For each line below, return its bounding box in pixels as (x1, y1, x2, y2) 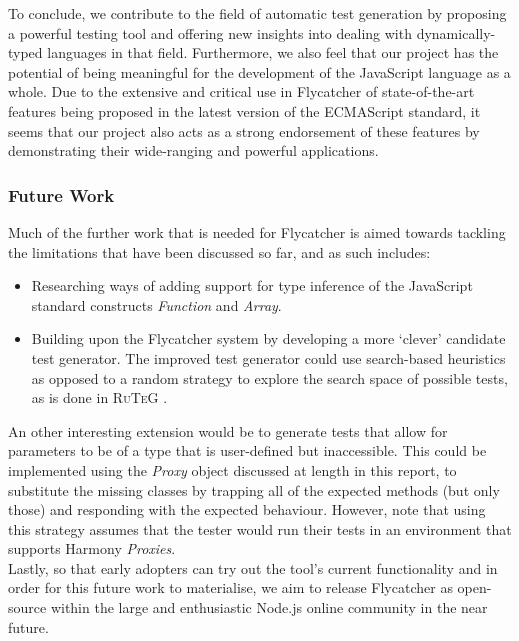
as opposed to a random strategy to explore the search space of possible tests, (31, 367, 508, 388)
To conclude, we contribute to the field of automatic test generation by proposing (8, 3, 507, 23)
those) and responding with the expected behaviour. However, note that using (8, 499, 486, 520)
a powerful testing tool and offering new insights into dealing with (8, 22, 412, 43)
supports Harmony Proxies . (8, 538, 176, 559)
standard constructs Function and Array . (31, 294, 282, 315)
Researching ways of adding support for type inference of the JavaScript (31, 275, 473, 296)
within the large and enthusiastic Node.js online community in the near (50, 597, 488, 618)
